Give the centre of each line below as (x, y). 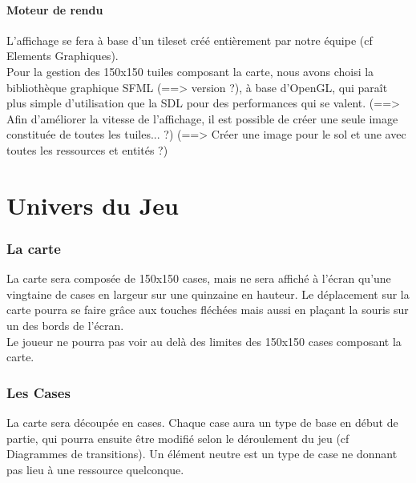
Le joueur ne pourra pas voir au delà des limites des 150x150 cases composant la (204, 341)
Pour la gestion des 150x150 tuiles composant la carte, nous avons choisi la (190, 71)
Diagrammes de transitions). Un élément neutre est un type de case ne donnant (202, 454)
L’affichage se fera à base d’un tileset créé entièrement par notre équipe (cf (190, 40)
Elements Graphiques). (63, 56)
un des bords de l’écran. (65, 325)
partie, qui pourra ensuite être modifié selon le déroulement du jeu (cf (178, 438)
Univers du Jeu (93, 205)
